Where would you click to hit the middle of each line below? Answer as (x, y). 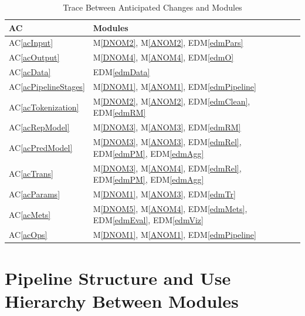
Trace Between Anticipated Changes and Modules (152, 7)
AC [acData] (30, 72)
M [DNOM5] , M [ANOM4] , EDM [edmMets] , (170, 208)
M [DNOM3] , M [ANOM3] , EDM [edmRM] (167, 127)
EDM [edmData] (121, 72)
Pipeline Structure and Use (118, 278)
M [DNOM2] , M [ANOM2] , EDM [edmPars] (168, 43)
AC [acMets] (30, 214)
